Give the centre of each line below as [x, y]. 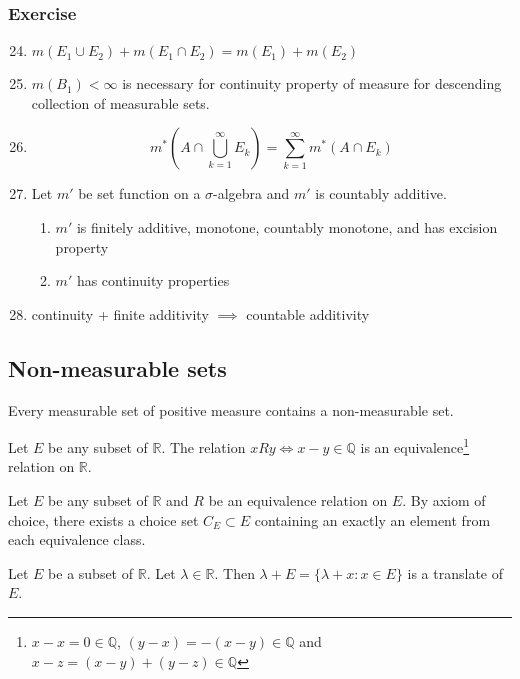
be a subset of [91, 572]
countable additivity [308, 313]
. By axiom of [444, 500]
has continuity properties [153, 280]
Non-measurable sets [117, 367]
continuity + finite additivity [120, 313]
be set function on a [139, 193]
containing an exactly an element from [372, 519]
